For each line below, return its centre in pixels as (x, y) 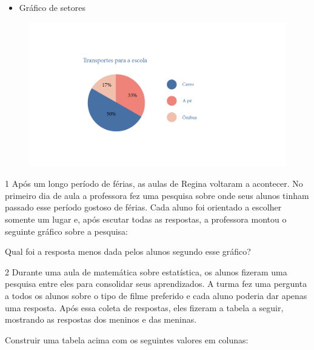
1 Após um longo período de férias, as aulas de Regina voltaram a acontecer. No (154, 183)
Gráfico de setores (52, 7)
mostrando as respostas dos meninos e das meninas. (101, 319)
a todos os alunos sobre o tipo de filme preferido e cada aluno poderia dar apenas (156, 296)
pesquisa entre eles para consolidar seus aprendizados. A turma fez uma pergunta (156, 284)
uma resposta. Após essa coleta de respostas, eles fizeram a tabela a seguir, (144, 307)
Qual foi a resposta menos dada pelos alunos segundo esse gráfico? (128, 251)
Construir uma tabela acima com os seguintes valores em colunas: (127, 339)
